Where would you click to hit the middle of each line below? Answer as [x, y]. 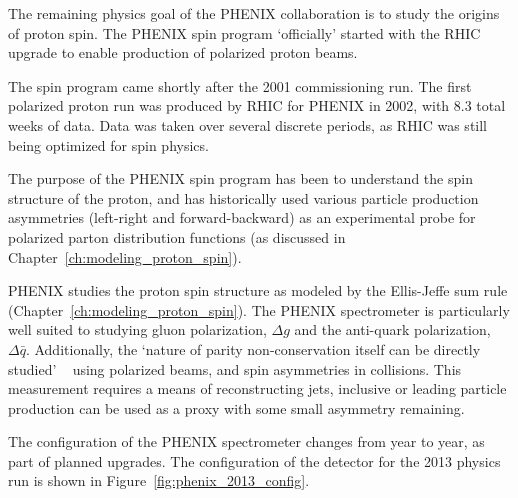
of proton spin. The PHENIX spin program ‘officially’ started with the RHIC [244, 32]
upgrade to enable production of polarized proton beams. [183, 52]
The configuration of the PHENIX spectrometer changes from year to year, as [246, 441]
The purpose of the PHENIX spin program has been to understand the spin [240, 178]
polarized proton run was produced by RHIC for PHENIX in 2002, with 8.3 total [257, 105]
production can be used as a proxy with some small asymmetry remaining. [236, 407]
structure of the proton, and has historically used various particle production [243, 197]
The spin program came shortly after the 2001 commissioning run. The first [240, 85]
